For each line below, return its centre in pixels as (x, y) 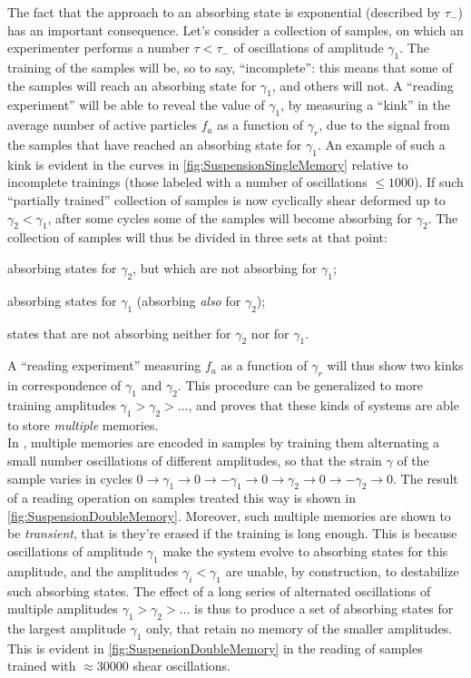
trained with (42, 666)
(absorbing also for (189, 300)
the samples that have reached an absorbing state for (155, 144)
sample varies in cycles (70, 478)
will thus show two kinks (395, 365)
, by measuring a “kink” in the (365, 105)
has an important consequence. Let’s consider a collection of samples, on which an (235, 29)
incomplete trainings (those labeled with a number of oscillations (187, 182)
